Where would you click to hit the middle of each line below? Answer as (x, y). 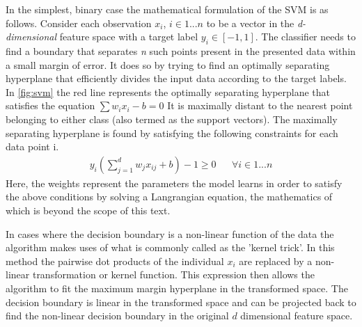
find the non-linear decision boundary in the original (117, 316)
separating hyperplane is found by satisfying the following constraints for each (172, 133)
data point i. (32, 146)
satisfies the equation (50, 105)
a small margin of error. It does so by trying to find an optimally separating (168, 64)
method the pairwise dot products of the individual (115, 261)
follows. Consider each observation (79, 23)
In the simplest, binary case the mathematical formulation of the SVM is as (167, 9)
